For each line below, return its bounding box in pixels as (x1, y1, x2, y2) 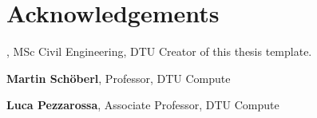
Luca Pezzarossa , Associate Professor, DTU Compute (6, 96, 279, 113)
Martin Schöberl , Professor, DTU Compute (6, 69, 231, 86)
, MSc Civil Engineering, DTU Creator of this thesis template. (6, 43, 312, 60)
